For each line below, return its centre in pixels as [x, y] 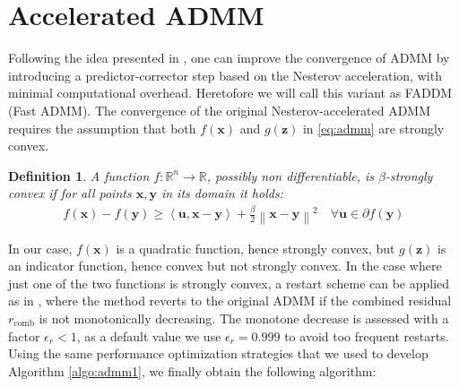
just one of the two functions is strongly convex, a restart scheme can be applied [229, 283]
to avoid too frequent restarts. [367, 335]
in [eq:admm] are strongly [373, 128]
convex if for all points [70, 193]
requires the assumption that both [102, 128]
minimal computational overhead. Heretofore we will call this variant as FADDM [230, 93]
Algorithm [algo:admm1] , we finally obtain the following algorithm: [192, 370]
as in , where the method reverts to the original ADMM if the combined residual [230, 301]
